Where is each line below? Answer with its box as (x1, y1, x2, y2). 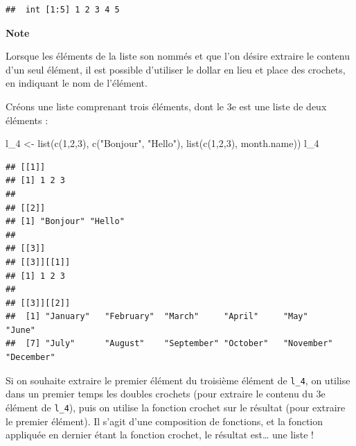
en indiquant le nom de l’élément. (6, 76, 148, 90)
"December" (6, 352, 55, 363)
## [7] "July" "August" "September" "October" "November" (6, 338, 333, 349)
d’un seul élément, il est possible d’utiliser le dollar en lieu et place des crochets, (6, 62, 346, 76)
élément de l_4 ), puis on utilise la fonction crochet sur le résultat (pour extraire (6, 400, 346, 414)
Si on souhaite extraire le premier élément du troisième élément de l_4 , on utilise (6, 372, 350, 387)
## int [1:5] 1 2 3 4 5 (6, 5, 120, 15)
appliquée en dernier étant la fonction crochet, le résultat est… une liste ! (6, 427, 314, 442)
